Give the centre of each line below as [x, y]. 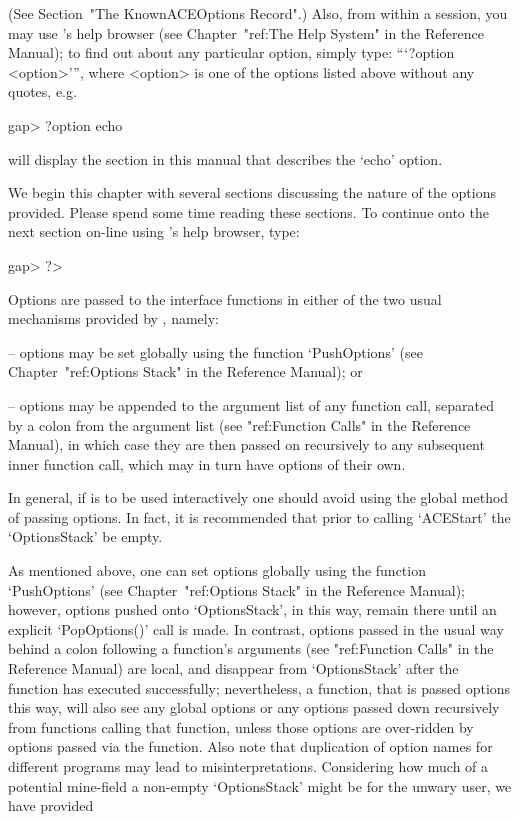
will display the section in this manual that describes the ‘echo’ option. [225, 158]
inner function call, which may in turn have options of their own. [207, 463]
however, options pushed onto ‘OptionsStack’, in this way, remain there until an [252, 609]
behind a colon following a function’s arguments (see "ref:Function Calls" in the [251, 648]
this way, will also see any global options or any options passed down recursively [254, 707]
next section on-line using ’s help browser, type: [154, 231]
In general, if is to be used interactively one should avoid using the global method [258, 497]
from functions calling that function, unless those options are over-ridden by [241, 726]
